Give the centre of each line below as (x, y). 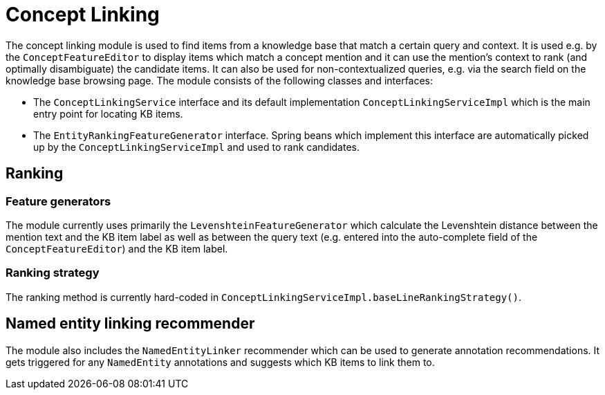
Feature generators (58, 201)
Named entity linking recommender (130, 324)
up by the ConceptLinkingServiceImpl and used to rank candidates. (196, 147)
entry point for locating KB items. (108, 113)
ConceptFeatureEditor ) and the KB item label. (117, 248)
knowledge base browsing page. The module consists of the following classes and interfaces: (220, 80)
